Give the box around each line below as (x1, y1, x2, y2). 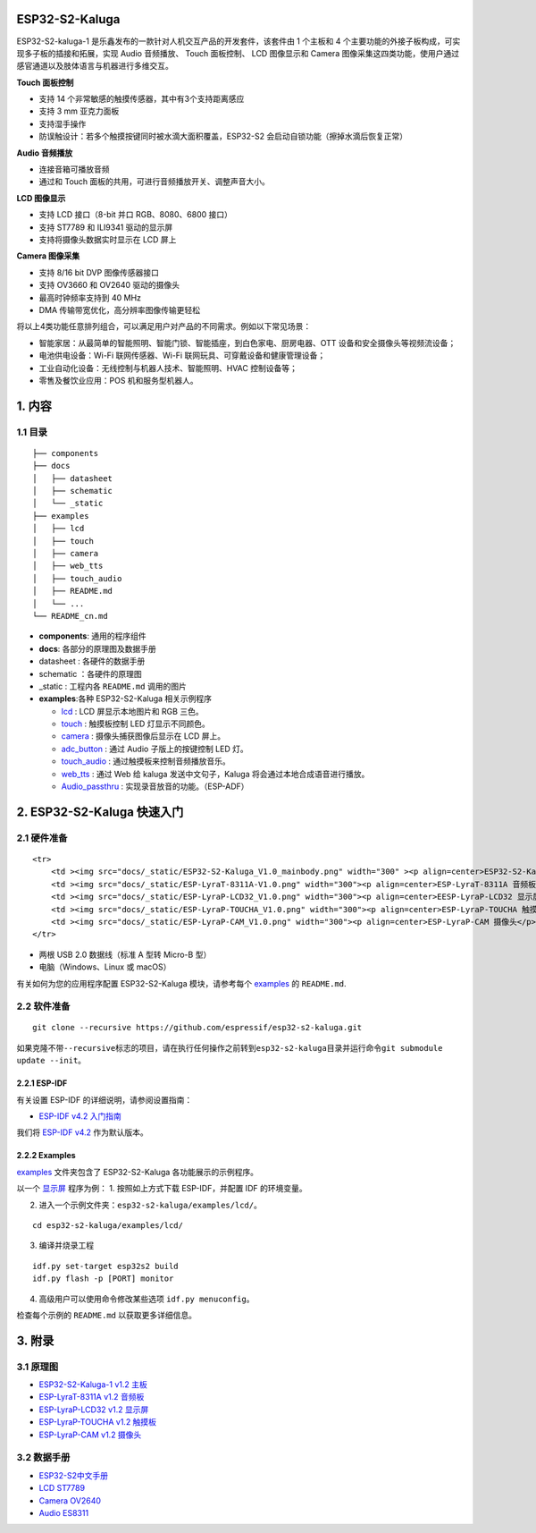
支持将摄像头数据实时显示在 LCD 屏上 (38, 233, 177, 245)
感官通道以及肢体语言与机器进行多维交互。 (16, 61, 173, 72)
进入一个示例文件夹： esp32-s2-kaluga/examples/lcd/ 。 (38, 1199, 263, 1210)
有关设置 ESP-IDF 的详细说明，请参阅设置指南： (16, 1094, 193, 1105)
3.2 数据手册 (16, 1452, 71, 1464)
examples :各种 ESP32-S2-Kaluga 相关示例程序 (38, 693, 213, 704)
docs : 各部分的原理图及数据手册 (38, 643, 156, 654)
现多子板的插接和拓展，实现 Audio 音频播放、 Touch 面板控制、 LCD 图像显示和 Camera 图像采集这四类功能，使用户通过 (16, 47, 460, 58)
